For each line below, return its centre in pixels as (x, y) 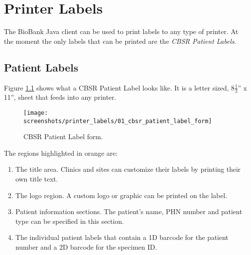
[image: (36, 113)
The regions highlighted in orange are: (61, 153)
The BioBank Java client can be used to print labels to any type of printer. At (121, 31)
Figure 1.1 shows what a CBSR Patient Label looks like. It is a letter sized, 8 (119, 87)
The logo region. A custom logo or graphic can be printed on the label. (121, 195)
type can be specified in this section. (70, 221)
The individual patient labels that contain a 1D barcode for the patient (122, 237)
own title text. (37, 179)
